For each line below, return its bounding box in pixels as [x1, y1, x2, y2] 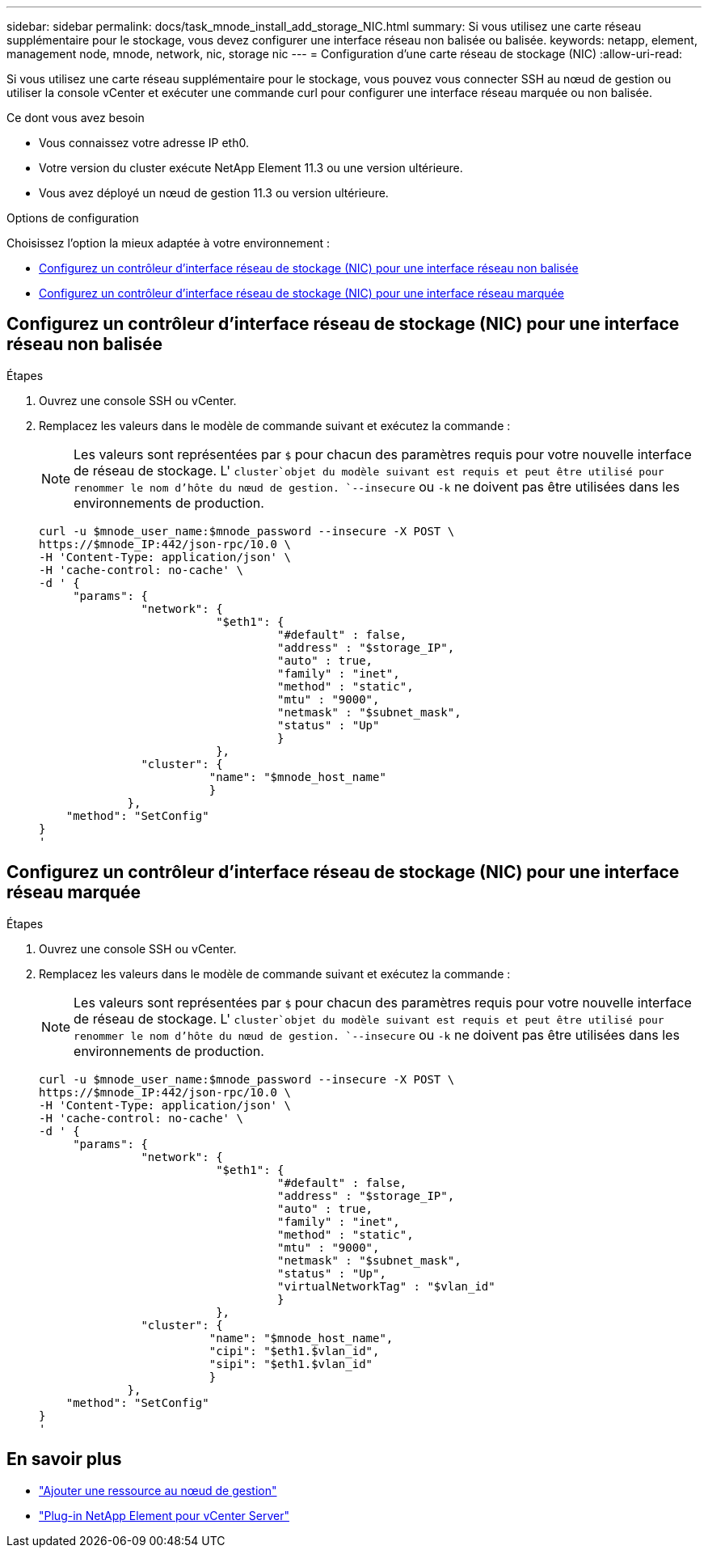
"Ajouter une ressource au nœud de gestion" [39, 1483, 277, 1497]
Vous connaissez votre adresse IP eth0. [39, 136, 249, 150]
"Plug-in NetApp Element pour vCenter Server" [39, 1508, 289, 1522]
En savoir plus [6, 1449, 122, 1470]
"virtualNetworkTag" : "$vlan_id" [277, 1279, 495, 1293]
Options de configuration [6, 211, 139, 225]
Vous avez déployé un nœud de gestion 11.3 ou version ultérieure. [39, 186, 389, 200]
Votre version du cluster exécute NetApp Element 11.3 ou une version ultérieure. [39, 161, 463, 175]
